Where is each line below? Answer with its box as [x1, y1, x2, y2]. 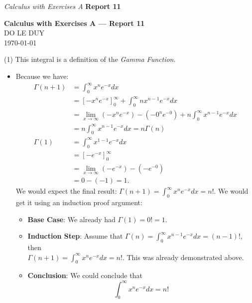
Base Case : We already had [27, 214, 116, 224]
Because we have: [15, 70, 69, 81]
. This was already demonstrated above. [122, 252, 244, 262]
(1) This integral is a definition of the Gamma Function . [4, 54, 176, 64]
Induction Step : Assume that [27, 231, 123, 241]
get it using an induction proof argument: [15, 197, 142, 208]
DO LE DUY [4, 27, 44, 38]
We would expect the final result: [15, 186, 117, 196]
